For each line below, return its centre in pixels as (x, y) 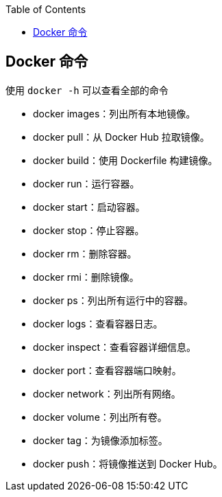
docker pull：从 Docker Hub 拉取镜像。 (121, 137)
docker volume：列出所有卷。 (100, 417)
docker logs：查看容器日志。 (98, 323)
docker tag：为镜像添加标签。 (100, 440)
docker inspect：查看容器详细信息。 (115, 347)
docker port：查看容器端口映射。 (107, 370)
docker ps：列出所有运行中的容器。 (113, 300)
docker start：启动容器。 (89, 207)
